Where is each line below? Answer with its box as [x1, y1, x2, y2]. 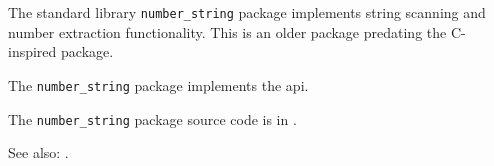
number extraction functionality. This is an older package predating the [8, 21, 447, 42]
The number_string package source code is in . [8, 108, 297, 129]
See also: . [8, 142, 69, 163]
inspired [8, 41, 57, 62]
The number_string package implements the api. [8, 74, 309, 95]
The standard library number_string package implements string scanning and [8, 2, 486, 22]
